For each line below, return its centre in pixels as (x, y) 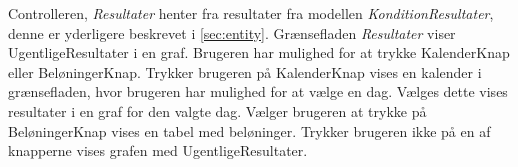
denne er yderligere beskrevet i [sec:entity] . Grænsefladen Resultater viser (232, 32)
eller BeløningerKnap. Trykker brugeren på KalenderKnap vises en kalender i (245, 71)
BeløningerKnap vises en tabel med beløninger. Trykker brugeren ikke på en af (249, 130)
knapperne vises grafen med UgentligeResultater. (158, 150)
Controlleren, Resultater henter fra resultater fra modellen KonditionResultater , (251, 13)
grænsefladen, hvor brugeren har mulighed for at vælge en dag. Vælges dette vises (258, 91)
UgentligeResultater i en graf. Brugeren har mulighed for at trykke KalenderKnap (259, 52)
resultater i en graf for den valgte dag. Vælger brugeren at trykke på (217, 110)
